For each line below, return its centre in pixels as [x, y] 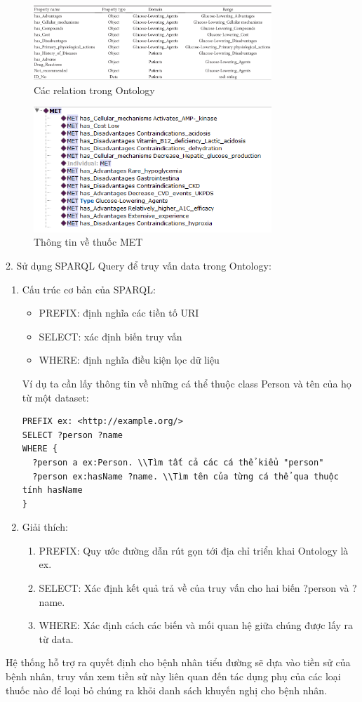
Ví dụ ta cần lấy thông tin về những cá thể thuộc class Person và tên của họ [187, 383]
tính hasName [52, 490]
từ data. [56, 638]
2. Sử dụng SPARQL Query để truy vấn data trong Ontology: [139, 265]
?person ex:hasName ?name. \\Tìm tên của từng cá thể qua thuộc [186, 476]
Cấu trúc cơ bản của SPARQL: [89, 289]
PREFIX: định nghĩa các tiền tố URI [119, 313]
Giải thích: [45, 527]
